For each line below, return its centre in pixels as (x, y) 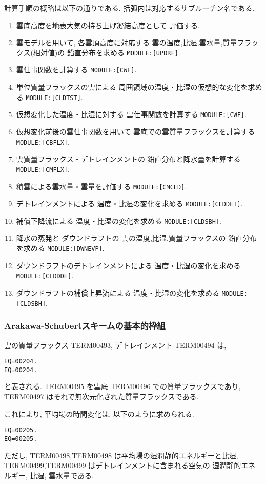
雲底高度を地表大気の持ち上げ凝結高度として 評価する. (108, 25)
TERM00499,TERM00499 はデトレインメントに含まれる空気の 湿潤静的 (123, 465)
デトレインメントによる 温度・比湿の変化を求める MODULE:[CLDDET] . (129, 204)
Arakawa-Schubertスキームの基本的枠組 (85, 326)
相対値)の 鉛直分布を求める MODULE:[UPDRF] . (107, 52)
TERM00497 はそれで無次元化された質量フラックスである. (101, 396)
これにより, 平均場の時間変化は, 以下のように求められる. (99, 413)
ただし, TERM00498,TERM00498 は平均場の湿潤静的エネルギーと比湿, (121, 455)
